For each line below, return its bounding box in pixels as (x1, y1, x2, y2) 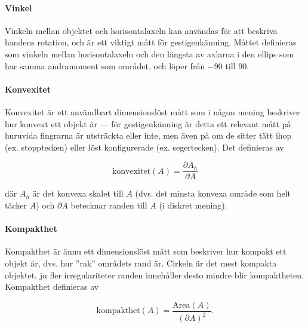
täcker (5, 199, 27, 211)
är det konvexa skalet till (32, 187, 124, 200)
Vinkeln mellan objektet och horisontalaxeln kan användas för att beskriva (5, 24, 278, 36)
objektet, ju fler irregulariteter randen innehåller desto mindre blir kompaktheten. (5, 268, 304, 281)
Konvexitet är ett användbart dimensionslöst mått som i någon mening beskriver (5, 105, 300, 118)
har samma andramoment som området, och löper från (5, 59, 205, 72)
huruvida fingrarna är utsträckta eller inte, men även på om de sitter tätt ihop (5, 129, 292, 142)
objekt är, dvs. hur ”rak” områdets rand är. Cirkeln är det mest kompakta (5, 256, 277, 269)
